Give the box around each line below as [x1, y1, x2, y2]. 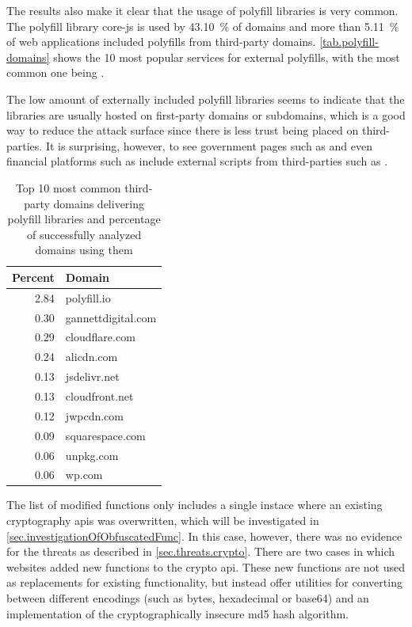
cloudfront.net [65, 387, 134, 404]
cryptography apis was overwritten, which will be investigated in [6, 512, 319, 529]
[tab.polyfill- [319, 33, 379, 50]
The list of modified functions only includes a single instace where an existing [6, 496, 383, 513]
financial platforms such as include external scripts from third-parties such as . [6, 153, 388, 169]
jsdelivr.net [65, 368, 120, 385]
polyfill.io [65, 289, 111, 306]
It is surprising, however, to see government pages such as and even [45, 137, 372, 154]
